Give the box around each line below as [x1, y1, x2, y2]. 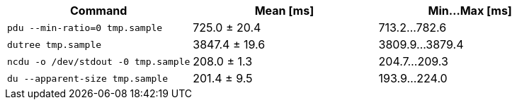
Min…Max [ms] [428, 4, 512, 18]
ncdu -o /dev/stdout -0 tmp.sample [7, 56, 191, 67]
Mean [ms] [254, 4, 314, 18]
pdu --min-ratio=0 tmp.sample [7, 22, 163, 33]
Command [70, 4, 127, 18]
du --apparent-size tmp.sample [7, 73, 168, 84]
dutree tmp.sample [7, 39, 102, 50]
